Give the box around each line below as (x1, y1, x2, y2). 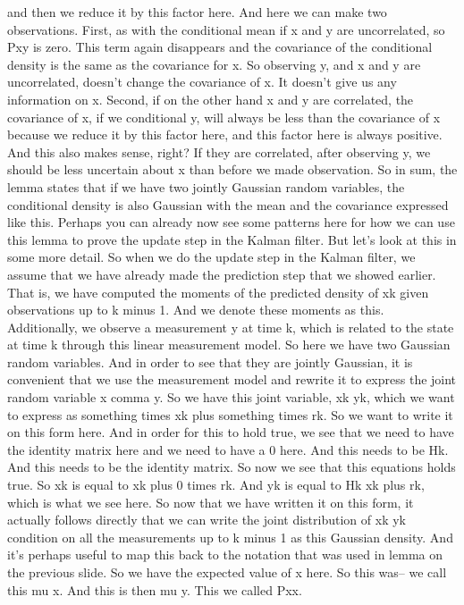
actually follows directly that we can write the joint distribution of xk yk (7, 510, 406, 529)
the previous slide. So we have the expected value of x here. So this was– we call (7, 563, 447, 581)
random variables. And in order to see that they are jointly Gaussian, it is (7, 352, 413, 371)
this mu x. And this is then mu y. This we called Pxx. (7, 580, 302, 599)
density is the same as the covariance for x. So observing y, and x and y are (7, 55, 421, 73)
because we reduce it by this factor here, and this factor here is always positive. (7, 125, 443, 144)
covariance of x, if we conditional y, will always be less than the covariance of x (7, 107, 441, 126)
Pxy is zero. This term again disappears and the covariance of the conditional (7, 38, 433, 56)
